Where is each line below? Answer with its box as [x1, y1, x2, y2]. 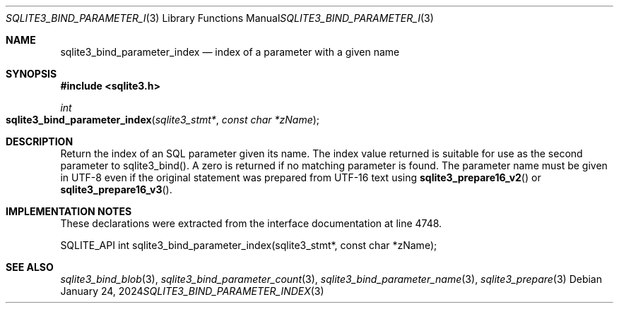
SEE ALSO [6, 261, 54, 273]
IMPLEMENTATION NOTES [6, 205, 132, 217]
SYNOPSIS [6, 68, 57, 80]
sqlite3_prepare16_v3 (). [60, 183, 172, 195]
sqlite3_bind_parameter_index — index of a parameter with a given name [60, 46, 400, 58]
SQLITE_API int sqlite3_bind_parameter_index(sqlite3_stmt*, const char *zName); [60, 239, 437, 251]
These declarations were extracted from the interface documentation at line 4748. [60, 217, 442, 229]
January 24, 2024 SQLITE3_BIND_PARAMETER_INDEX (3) [60, 285, 324, 297]
